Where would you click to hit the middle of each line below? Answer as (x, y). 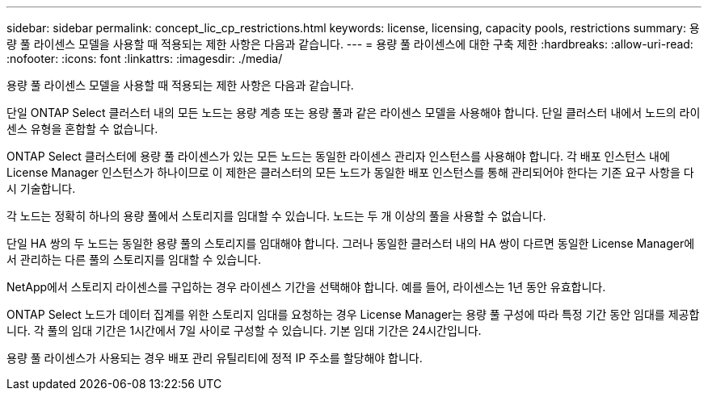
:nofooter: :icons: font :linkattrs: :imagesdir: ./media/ (145, 59)
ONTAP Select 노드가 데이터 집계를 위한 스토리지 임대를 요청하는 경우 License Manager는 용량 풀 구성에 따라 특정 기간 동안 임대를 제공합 (353, 314)
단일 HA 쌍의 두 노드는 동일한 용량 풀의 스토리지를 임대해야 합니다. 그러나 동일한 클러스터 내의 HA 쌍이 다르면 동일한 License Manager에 (351, 243)
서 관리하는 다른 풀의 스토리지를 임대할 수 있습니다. (134, 259)
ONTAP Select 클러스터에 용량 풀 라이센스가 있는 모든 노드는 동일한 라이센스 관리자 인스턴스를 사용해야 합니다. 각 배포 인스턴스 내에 (338, 156)
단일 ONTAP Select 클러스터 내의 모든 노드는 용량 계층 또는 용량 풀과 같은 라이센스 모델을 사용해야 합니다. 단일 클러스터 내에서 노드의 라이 (354, 113)
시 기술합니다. (41, 188)
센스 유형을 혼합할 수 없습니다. (82, 129)
